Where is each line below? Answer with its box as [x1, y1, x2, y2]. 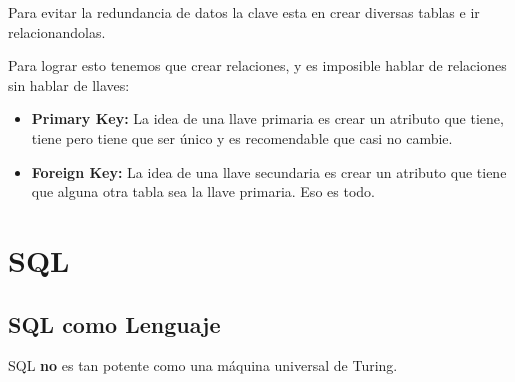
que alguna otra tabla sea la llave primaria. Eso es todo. [31, 181, 375, 202]
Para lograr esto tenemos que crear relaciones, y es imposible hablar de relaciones [8, 55, 507, 76]
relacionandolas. [8, 21, 106, 42]
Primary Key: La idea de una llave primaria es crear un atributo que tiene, [31, 108, 504, 129]
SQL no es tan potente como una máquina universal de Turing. [8, 355, 398, 376]
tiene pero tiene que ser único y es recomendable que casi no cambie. [31, 127, 453, 148]
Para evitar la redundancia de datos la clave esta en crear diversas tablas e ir [8, 2, 480, 22]
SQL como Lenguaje [8, 308, 221, 339]
